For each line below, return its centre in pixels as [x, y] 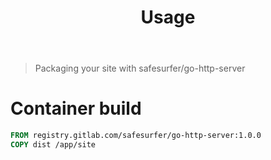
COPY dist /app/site [53, 145]
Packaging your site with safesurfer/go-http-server [140, 68]
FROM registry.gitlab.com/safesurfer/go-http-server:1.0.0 [136, 136]
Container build [76, 108]
